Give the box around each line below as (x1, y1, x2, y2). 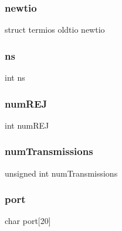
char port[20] (5, 215, 51, 227)
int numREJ (5, 119, 49, 131)
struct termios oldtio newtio (5, 23, 105, 36)
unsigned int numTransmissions (5, 167, 118, 179)
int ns (5, 71, 25, 84)
